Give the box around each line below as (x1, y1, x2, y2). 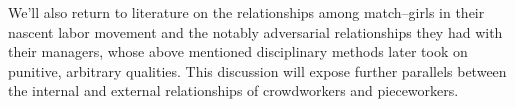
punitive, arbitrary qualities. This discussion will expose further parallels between (8, 60, 507, 81)
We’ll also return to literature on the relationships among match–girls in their (8, 2, 485, 22)
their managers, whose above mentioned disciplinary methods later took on (8, 41, 468, 62)
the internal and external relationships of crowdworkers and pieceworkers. (8, 80, 459, 101)
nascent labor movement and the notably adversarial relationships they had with (8, 21, 503, 42)
